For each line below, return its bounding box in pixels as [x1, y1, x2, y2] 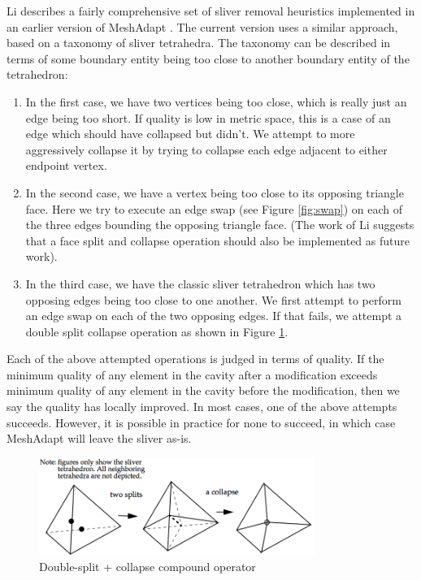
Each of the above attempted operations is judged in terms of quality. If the [7, 350, 384, 367]
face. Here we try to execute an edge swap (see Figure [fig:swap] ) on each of [25, 200, 403, 217]
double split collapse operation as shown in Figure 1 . [25, 322, 289, 340]
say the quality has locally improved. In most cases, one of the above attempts [7, 398, 397, 415]
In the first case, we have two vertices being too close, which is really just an [25, 93, 407, 110]
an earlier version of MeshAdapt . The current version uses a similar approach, [7, 18, 398, 35]
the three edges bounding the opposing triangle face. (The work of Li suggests [25, 216, 414, 233]
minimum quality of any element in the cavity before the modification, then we [7, 382, 400, 399]
